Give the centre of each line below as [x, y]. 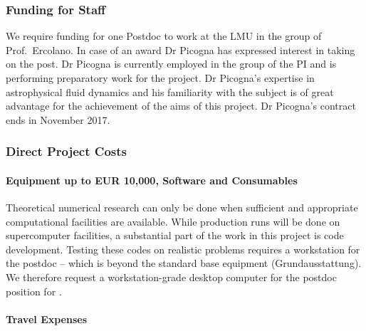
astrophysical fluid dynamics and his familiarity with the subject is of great [170, 91]
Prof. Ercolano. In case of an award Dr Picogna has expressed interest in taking [181, 49]
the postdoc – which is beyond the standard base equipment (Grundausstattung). [184, 263]
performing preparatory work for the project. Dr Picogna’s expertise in [160, 78]
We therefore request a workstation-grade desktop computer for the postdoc [171, 277]
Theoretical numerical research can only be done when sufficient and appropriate [182, 207]
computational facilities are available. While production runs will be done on [173, 221]
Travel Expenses [47, 319]
